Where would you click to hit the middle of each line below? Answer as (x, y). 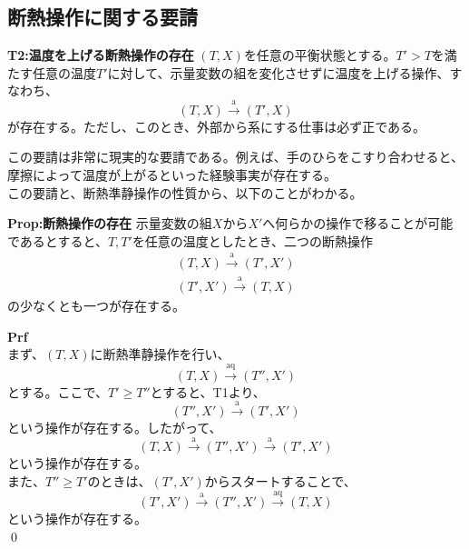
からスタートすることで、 (280, 480)
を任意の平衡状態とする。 (320, 55)
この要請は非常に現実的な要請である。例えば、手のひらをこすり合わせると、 (236, 157)
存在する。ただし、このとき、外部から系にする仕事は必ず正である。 (223, 126)
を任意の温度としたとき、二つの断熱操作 (252, 240)
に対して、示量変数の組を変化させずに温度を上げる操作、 (278, 72)
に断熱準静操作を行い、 (160, 354)
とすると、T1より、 (208, 391)
